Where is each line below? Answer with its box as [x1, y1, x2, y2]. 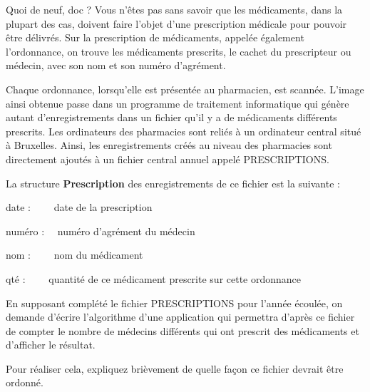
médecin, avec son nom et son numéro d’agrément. [6, 58, 226, 73]
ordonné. [6, 375, 43, 390]
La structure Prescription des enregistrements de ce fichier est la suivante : [6, 175, 340, 190]
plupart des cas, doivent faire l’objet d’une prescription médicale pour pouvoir [6, 16, 347, 31]
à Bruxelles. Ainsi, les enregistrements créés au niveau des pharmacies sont [6, 138, 332, 153]
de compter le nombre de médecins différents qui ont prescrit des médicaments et [6, 323, 359, 338]
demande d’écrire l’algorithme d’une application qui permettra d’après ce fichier [6, 309, 355, 324]
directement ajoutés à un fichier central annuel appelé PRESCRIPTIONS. [6, 151, 329, 166]
